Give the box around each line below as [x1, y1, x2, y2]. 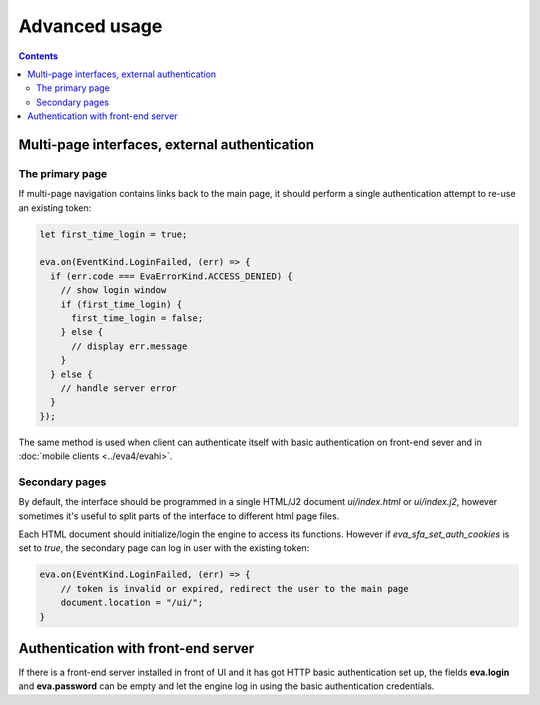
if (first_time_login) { [60, 298, 183, 310]
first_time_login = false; [71, 312, 204, 324]
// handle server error [60, 382, 177, 394]
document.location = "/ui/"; [60, 597, 204, 609]
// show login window [60, 285, 167, 296]
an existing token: [18, 201, 92, 214]
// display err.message [71, 340, 188, 352]
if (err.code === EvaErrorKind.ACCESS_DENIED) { [50, 270, 294, 282]
